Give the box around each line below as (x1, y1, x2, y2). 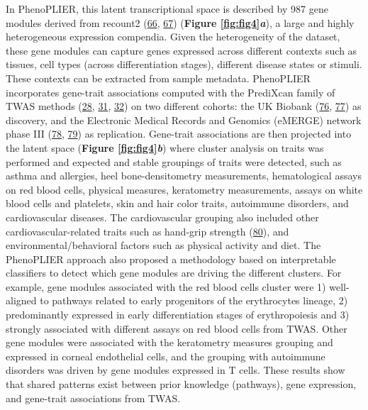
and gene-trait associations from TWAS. (6, 390, 181, 405)
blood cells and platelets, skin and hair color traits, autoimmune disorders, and (6, 196, 349, 211)
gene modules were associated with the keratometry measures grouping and (6, 335, 333, 350)
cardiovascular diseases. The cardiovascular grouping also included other (6, 209, 319, 224)
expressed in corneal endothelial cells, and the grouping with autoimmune (6, 348, 325, 363)
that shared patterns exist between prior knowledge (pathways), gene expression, (6, 377, 357, 392)
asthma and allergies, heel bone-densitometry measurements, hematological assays (6, 168, 362, 183)
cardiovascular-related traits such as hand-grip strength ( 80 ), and (6, 223, 289, 238)
